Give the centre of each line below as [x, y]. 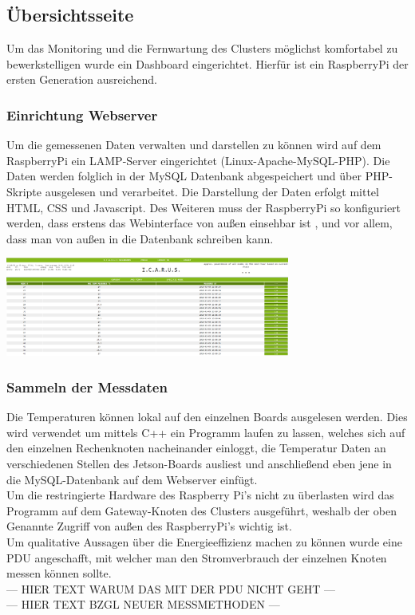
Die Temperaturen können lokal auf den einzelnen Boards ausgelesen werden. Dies [207, 417]
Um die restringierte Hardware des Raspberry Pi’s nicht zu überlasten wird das [200, 495]
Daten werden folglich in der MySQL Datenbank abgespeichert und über [184, 176]
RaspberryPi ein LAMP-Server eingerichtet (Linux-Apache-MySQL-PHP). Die [198, 160]
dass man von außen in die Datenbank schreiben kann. [140, 238]
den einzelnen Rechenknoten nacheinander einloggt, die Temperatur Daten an [196, 448]
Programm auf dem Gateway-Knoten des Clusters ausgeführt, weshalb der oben [202, 510]
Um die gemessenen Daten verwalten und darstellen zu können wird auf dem [194, 145]
